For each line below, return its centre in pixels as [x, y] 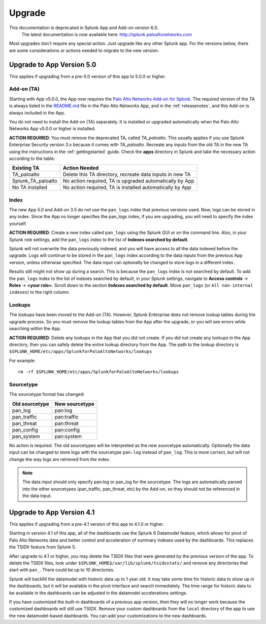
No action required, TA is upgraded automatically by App [129, 181]
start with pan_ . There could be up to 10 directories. [62, 570]
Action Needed [81, 168]
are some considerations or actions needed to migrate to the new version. [84, 50]
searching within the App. [35, 329]
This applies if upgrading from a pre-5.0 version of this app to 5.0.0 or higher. [87, 76]
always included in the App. [37, 113]
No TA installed [30, 188]
